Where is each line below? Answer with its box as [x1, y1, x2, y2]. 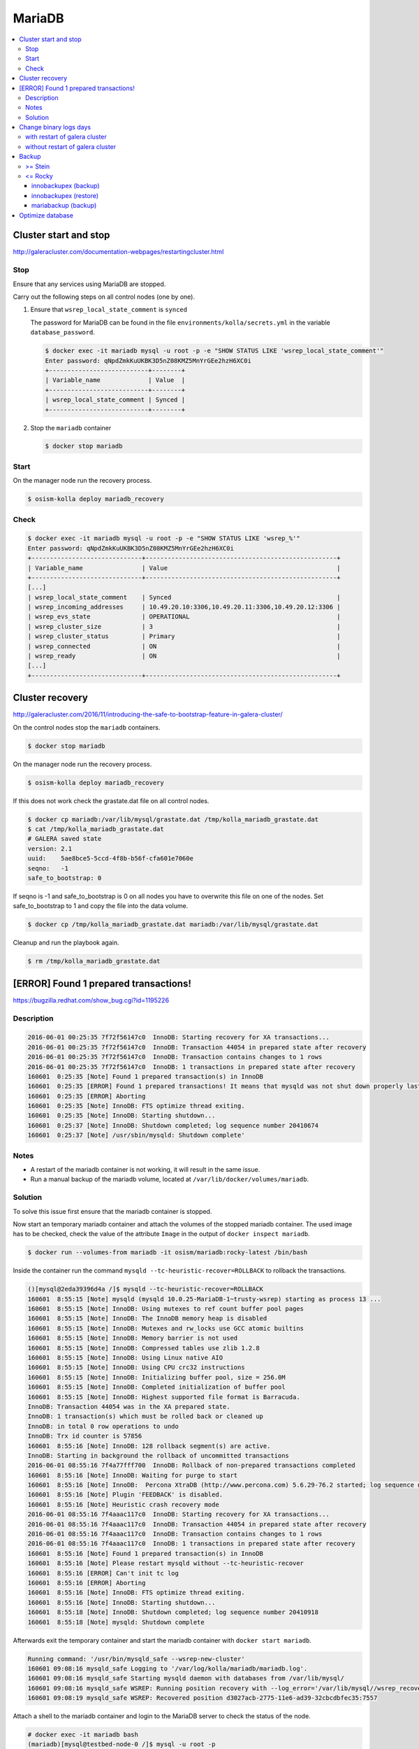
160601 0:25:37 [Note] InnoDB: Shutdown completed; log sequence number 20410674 [27, 1121, 319, 1129]
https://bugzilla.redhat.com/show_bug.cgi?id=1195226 [13, 996, 170, 1004]
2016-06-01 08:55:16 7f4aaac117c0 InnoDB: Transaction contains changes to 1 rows [27, 1530, 323, 1538]
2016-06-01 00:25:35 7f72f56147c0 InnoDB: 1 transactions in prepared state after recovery [27, 1063, 355, 1070]
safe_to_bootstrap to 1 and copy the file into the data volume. [13, 902, 189, 910]
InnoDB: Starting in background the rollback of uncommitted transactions [27, 1452, 290, 1459]
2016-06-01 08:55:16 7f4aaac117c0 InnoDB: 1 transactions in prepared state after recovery [27, 1540, 355, 1548]
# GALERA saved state [27, 835, 102, 843]
